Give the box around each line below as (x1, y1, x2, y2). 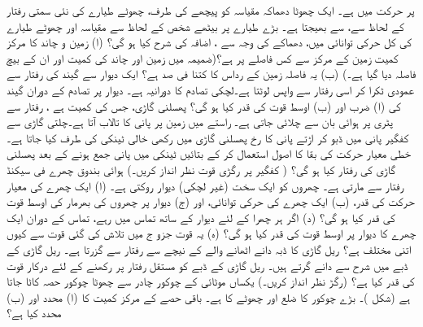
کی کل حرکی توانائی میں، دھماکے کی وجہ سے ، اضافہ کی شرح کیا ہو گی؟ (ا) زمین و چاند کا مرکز (7, 33, 412, 50)
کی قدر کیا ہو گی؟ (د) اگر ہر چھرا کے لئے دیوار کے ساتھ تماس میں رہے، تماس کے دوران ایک (7, 208, 395, 225)
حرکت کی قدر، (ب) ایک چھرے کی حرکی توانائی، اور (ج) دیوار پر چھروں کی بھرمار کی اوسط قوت (7, 193, 415, 210)
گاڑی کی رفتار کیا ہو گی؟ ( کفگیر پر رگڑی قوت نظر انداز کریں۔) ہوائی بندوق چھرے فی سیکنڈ (7, 160, 395, 177)
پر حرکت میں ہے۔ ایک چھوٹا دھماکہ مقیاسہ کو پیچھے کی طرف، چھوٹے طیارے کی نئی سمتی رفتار (7, 2, 415, 18)
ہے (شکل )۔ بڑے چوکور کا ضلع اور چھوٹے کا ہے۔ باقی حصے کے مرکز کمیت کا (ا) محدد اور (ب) (7, 288, 411, 305)
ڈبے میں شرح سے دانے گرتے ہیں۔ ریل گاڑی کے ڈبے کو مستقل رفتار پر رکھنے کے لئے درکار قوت (7, 256, 408, 273)
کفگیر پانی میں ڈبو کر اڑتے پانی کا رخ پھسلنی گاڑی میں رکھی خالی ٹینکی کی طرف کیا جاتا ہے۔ (7, 129, 409, 146)
